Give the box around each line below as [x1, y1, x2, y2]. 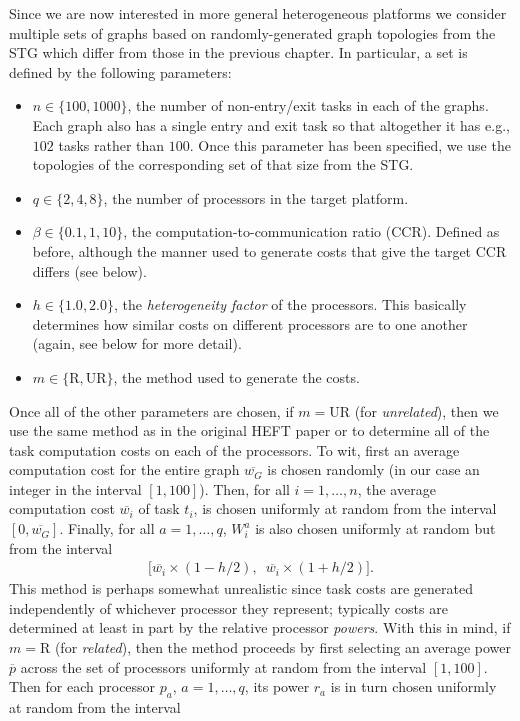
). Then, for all [199, 478, 290, 499]
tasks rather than [58, 134, 165, 155]
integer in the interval [9, 478, 142, 499]
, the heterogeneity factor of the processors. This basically [114, 294, 467, 315]
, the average [357, 478, 436, 499]
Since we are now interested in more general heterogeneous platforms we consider [9, 3, 507, 23]
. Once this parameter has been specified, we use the [189, 134, 511, 155]
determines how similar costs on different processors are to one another [32, 313, 468, 334]
